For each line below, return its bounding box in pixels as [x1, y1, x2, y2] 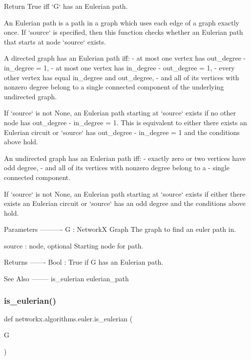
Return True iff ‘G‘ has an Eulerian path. [4, 1, 128, 11]
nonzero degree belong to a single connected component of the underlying [4, 82, 224, 92]
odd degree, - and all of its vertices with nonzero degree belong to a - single [4, 162, 230, 173]
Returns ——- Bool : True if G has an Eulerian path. [4, 257, 164, 267]
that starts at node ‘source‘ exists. [4, 36, 106, 46]
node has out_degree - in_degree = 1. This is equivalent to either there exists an [4, 117, 247, 127]
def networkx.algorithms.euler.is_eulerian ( [4, 313, 133, 323]
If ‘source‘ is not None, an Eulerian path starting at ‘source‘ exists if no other [4, 108, 236, 118]
